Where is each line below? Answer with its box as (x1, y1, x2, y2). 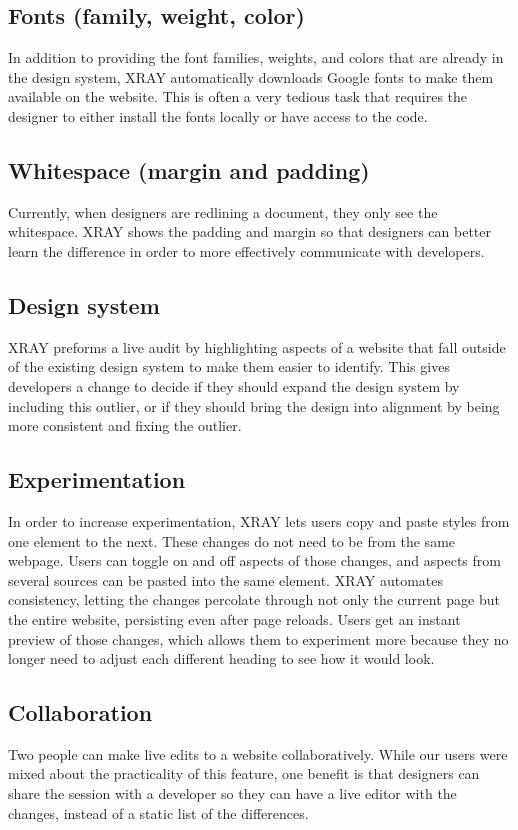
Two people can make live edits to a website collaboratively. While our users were (8, 743, 508, 764)
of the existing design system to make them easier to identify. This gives (8, 356, 450, 377)
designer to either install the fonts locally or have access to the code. (8, 105, 428, 126)
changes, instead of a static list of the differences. (8, 802, 309, 823)
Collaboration (8, 697, 153, 728)
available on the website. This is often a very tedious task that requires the (8, 86, 468, 107)
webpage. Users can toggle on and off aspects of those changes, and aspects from (8, 550, 501, 571)
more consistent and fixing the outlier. (8, 415, 242, 436)
